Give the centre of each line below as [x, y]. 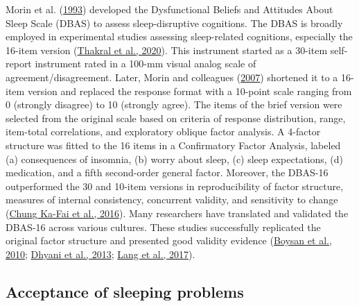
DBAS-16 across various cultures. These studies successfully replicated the [163, 227]
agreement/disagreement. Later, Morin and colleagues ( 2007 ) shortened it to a [172, 77]
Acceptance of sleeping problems [125, 291]
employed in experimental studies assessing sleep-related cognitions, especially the [179, 36]
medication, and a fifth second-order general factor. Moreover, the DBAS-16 [167, 172]
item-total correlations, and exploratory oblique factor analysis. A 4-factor [163, 131]
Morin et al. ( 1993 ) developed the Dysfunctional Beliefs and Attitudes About [169, 9]
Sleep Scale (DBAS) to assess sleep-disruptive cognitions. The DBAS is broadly [174, 23]
